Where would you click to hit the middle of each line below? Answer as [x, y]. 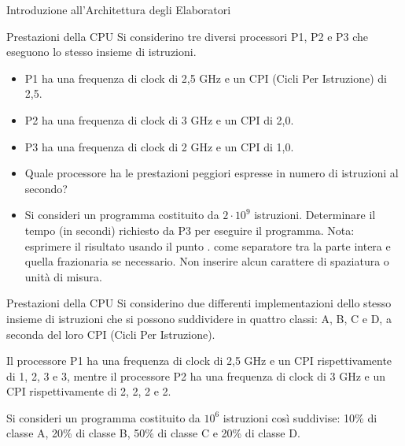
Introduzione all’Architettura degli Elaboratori [119, 9]
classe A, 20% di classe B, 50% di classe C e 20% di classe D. [153, 433]
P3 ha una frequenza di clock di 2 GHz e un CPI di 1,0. [159, 146]
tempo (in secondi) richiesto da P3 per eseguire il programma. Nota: [190, 230]
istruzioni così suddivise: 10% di [300, 417]
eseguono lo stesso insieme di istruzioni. [101, 52]
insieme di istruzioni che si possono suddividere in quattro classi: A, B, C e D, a [199, 318]
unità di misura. [63, 276]
